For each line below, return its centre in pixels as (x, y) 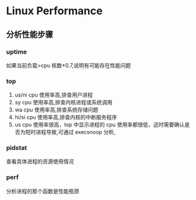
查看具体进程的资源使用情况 (40, 161)
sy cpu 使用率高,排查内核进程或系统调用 (64, 102)
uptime (17, 52)
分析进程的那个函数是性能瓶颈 (42, 191)
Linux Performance (54, 11)
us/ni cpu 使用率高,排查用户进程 (54, 95)
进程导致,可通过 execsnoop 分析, (75, 132)
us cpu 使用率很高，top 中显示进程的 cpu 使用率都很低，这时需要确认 (100, 125)
